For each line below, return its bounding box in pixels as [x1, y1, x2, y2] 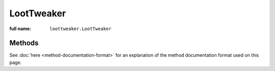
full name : [9, 26, 32, 32]
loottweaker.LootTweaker [49, 26, 112, 32]
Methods [9, 39, 39, 48]
